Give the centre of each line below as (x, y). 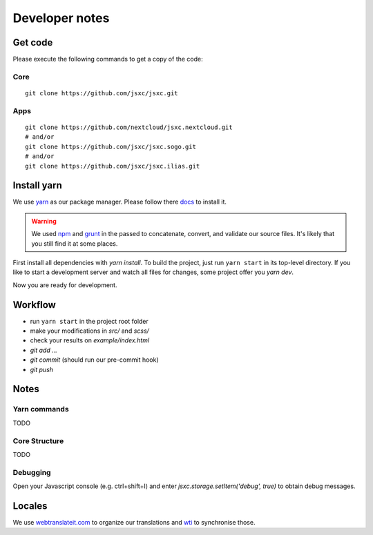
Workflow (35, 305)
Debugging (32, 472)
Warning (44, 221)
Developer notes (61, 18)
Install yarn (37, 185)
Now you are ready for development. (65, 285)
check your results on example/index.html (90, 340)
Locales (30, 506)
